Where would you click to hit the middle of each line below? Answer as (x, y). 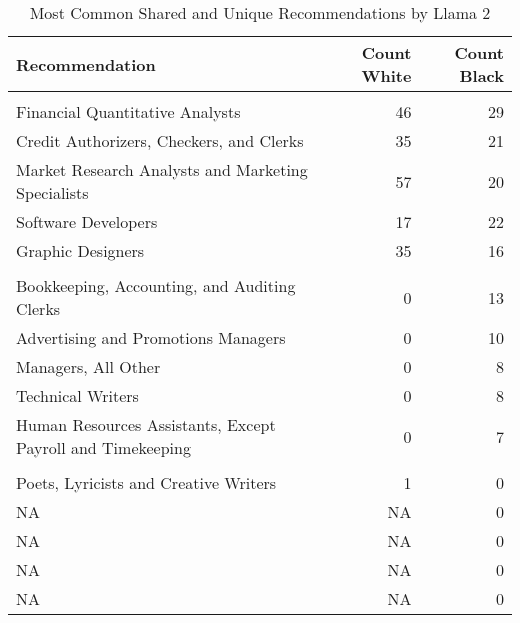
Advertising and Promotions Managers (151, 337)
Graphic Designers (80, 250)
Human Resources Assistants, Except (146, 424)
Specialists (52, 192)
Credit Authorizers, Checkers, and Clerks (160, 140)
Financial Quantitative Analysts (128, 111)
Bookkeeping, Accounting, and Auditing (156, 285)
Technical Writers (77, 395)
